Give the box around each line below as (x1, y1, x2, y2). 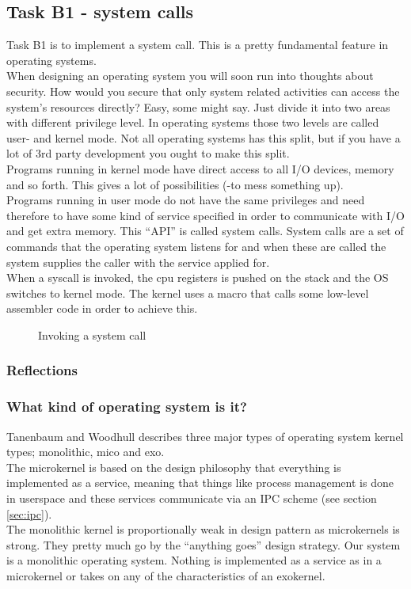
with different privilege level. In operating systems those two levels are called (6, 114, 379, 131)
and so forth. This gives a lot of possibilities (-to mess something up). (6, 176, 344, 192)
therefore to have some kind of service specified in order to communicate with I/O (6, 207, 405, 223)
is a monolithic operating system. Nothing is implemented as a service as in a (6, 552, 382, 568)
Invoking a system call (38, 326, 147, 343)
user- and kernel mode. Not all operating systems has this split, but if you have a (6, 129, 401, 146)
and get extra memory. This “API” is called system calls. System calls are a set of (6, 222, 404, 239)
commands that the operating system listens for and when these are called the (6, 237, 386, 254)
